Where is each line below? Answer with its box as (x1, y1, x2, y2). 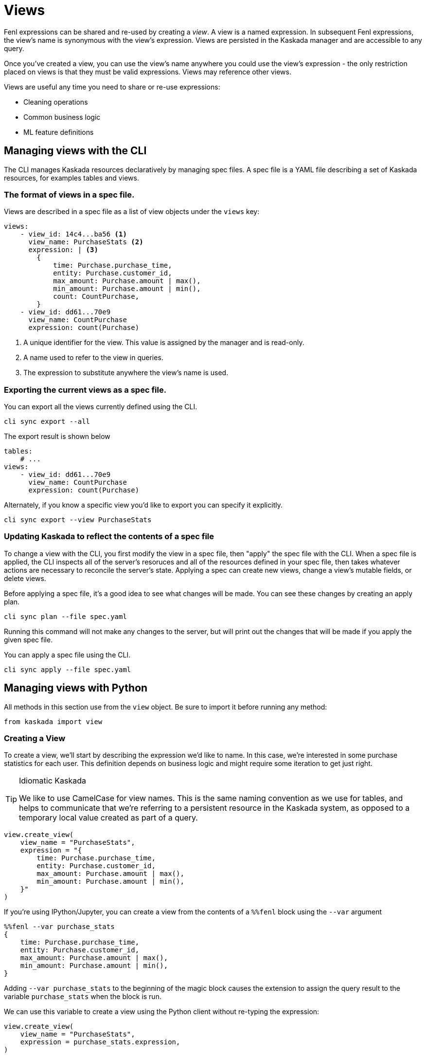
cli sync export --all (4, 418, 90, 426)
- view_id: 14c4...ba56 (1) (20, 230, 127, 238)
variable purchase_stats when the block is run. (4, 992, 161, 1001)
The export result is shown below (4, 432, 110, 441)
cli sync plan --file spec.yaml (4, 612, 127, 620)
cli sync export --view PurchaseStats (4, 516, 152, 524)
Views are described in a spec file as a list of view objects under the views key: (4, 207, 260, 216)
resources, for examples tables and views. (4, 173, 139, 182)
